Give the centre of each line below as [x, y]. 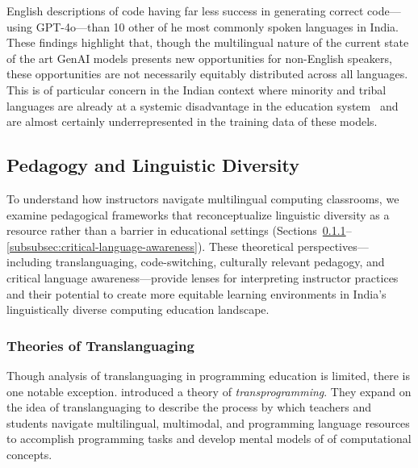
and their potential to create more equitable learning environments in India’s [196, 293]
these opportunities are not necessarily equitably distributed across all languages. [207, 74]
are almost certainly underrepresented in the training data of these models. [192, 121]
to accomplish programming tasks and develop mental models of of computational [209, 439]
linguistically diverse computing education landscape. [138, 309]
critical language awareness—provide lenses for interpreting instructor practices [203, 277]
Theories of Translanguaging [100, 345]
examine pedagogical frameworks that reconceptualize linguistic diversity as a [198, 214]
